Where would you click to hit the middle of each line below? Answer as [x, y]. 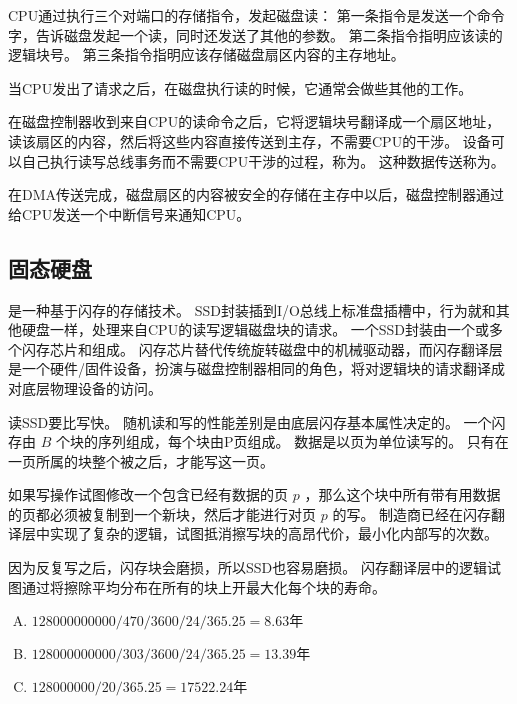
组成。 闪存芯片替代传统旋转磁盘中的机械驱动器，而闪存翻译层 [297, 348]
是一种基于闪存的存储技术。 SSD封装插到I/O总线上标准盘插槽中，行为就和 [252, 309]
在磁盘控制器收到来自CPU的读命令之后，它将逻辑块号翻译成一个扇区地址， [254, 121]
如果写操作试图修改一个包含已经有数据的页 [148, 494]
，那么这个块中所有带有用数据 [402, 494]
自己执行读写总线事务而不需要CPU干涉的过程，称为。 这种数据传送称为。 [263, 160]
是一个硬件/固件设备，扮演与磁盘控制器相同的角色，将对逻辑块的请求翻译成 [256, 368]
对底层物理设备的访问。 [85, 387]
